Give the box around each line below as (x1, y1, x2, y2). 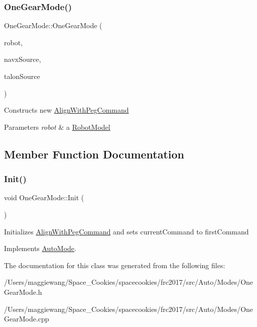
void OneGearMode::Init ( (4, 192, 84, 203)
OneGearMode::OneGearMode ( (4, 20, 102, 31)
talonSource (4, 71, 40, 81)
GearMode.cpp (4, 313, 49, 324)
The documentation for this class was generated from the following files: (4, 260, 225, 270)
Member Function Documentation (4, 146, 185, 161)
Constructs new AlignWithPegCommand (4, 105, 129, 115)
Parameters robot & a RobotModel (4, 121, 110, 132)
